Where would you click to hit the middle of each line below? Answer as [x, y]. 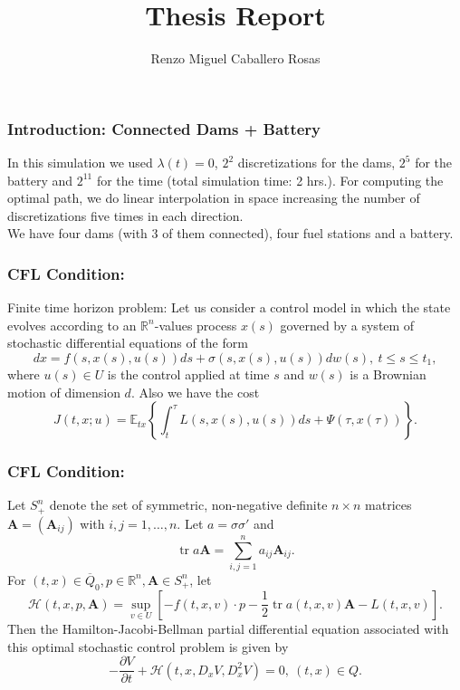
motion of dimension [64, 392]
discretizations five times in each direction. [125, 215]
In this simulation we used [80, 163]
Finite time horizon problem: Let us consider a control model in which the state [229, 307]
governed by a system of [347, 325]
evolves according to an [72, 325]
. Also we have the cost [195, 392]
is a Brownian [388, 374]
